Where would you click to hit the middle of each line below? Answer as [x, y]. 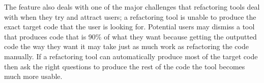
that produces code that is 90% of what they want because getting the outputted [130, 36]
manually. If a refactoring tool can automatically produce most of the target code [131, 56]
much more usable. [33, 76]
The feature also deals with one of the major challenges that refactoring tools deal [132, 7]
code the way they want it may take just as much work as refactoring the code [126, 46]
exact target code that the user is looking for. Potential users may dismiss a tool [129, 27]
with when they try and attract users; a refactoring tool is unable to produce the [130, 16]
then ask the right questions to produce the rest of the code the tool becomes [125, 66]
